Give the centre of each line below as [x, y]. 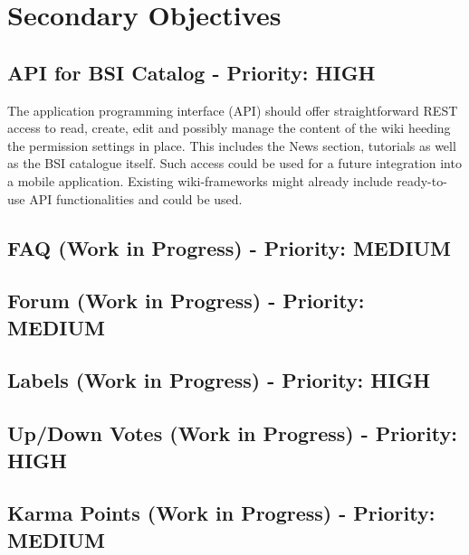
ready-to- [422, 180]
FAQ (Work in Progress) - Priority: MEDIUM [229, 247]
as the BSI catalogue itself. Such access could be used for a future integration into [234, 163]
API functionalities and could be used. [136, 198]
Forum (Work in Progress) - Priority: [186, 301]
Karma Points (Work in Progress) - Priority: [221, 513]
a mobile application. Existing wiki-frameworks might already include [200, 180]
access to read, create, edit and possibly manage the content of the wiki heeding [229, 128]
